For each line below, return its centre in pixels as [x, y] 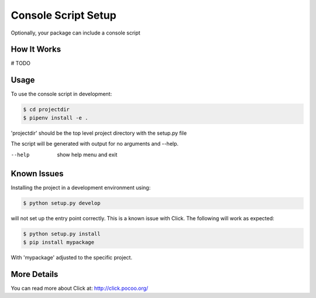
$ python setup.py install [62, 234]
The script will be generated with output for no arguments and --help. [95, 144]
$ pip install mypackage [59, 242]
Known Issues [37, 174]
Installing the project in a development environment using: [81, 188]
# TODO [20, 63]
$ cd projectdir [47, 109]
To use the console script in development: [61, 94]
